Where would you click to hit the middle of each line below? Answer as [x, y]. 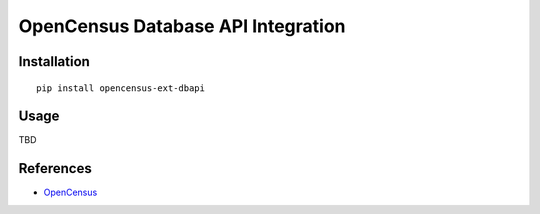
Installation [54, 61]
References [55, 168]
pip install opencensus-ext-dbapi [120, 88]
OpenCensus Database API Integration [182, 26]
